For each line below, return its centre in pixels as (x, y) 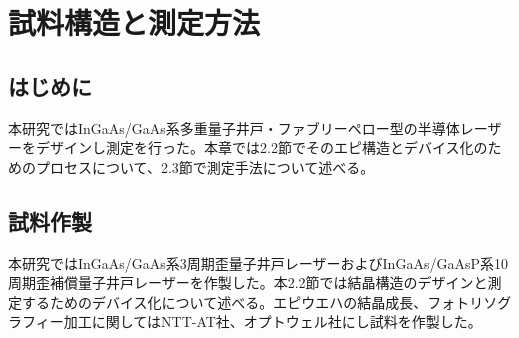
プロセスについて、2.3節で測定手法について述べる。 (205, 166)
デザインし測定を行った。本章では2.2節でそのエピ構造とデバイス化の (261, 147)
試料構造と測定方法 (134, 22)
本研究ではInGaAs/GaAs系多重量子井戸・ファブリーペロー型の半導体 (234, 127)
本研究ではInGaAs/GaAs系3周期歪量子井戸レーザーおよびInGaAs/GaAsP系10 (258, 262)
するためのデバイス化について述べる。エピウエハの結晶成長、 (224, 301)
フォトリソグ (469, 301)
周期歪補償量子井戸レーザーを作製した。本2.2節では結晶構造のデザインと (248, 282)
